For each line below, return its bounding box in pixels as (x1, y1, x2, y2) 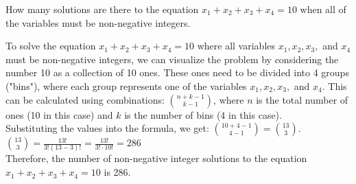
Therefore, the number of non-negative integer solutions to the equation (5, 151, 307, 165)
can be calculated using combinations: (5, 92, 165, 106)
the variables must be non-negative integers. (5, 15, 191, 30)
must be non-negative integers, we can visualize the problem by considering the (5, 51, 339, 66)
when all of (300, 2, 346, 16)
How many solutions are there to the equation (5, 2, 199, 16)
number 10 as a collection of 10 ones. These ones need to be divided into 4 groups (5, 65, 349, 80)
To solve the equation (5, 38, 96, 53)
